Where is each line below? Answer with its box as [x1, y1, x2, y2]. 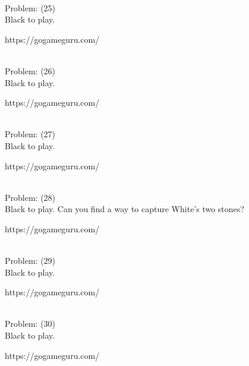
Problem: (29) [5, 254, 56, 267]
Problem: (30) [5, 317, 56, 330]
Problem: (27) [5, 128, 56, 140]
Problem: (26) [5, 64, 56, 77]
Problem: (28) [5, 191, 56, 203]
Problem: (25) [5, 1, 56, 14]
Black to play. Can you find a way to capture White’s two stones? [5, 203, 244, 215]
